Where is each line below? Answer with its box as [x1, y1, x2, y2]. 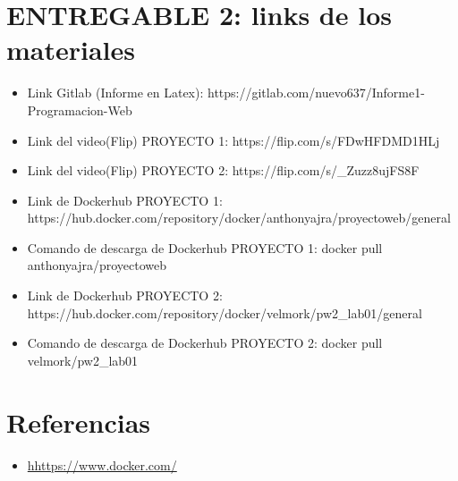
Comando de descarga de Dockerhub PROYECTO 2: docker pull [27, 333, 383, 352]
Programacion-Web [27, 100, 132, 119]
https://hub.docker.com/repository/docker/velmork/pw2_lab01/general [27, 303, 422, 322]
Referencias [6, 403, 151, 440]
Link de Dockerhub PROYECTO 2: [27, 286, 223, 305]
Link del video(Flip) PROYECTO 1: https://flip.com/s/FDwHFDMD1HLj [27, 131, 440, 149]
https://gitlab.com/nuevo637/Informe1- [208, 83, 425, 102]
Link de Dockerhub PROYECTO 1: [27, 190, 223, 209]
